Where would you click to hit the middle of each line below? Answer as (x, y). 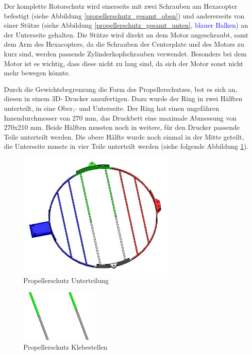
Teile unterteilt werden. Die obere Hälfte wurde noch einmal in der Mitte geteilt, (124, 136)
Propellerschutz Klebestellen (66, 346)
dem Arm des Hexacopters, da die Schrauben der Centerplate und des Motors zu (124, 44)
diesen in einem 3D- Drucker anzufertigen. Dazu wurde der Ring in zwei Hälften (123, 98)
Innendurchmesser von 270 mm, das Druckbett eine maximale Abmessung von (120, 117)
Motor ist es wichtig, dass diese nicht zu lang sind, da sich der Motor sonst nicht (124, 63)
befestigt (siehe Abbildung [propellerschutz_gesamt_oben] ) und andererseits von (124, 15)
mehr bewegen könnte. (37, 73)
